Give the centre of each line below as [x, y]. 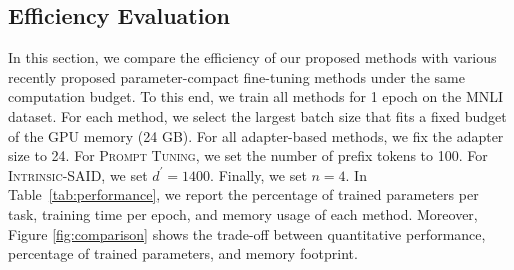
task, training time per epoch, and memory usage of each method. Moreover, [243, 213]
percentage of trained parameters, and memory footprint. [183, 253]
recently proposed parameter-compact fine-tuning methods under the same [236, 76]
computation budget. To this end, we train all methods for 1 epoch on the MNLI [256, 96]
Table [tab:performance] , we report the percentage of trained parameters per [243, 194]
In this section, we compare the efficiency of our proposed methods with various [252, 57]
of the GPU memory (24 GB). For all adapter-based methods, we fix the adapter [256, 135]
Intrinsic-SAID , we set [78, 174]
